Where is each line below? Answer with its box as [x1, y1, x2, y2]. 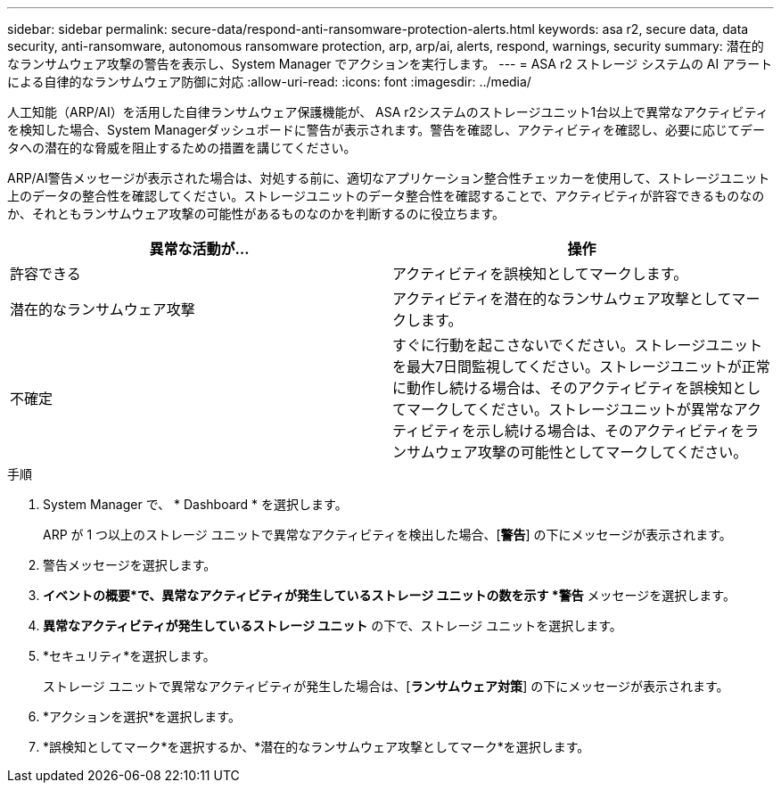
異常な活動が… [149, 240, 250, 258]
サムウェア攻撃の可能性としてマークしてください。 [407, 443, 748, 461]
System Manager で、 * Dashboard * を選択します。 [43, 497, 348, 512]
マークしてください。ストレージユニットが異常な [407, 400, 734, 418]
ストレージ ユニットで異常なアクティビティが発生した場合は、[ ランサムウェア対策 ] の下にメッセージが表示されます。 [43, 679, 729, 694]
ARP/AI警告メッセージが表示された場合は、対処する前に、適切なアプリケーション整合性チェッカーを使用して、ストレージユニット [7, 170, 770, 185]
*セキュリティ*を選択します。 [43, 648, 216, 663]
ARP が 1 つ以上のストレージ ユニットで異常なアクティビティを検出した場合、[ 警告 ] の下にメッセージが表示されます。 [43, 527, 732, 542]
